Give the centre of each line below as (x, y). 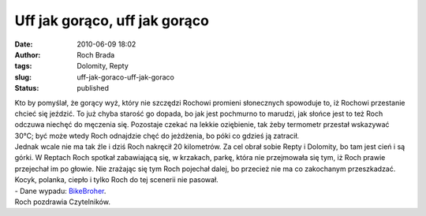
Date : (24, 44)
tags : (23, 66)
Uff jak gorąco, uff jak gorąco (112, 20)
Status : (27, 88)
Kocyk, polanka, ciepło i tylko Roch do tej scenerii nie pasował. (116, 180)
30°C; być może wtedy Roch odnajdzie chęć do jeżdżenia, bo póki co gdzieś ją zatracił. (157, 136)
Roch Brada (96, 54)
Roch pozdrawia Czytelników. (62, 202)
